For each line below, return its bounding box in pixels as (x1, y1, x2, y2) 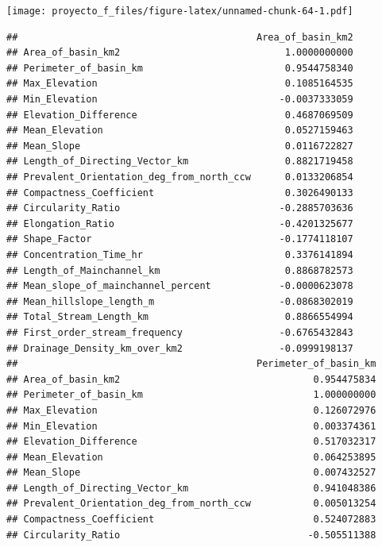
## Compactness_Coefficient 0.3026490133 (6, 187, 353, 198)
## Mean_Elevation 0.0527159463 (6, 125, 353, 137)
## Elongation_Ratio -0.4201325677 (6, 218, 353, 229)
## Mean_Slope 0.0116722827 (6, 140, 353, 152)
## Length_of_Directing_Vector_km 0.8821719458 (6, 156, 353, 168)
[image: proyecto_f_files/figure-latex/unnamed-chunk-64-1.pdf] (6, 6, 353, 17)
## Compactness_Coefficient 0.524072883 (6, 514, 376, 526)
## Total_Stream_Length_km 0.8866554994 (6, 311, 353, 323)
